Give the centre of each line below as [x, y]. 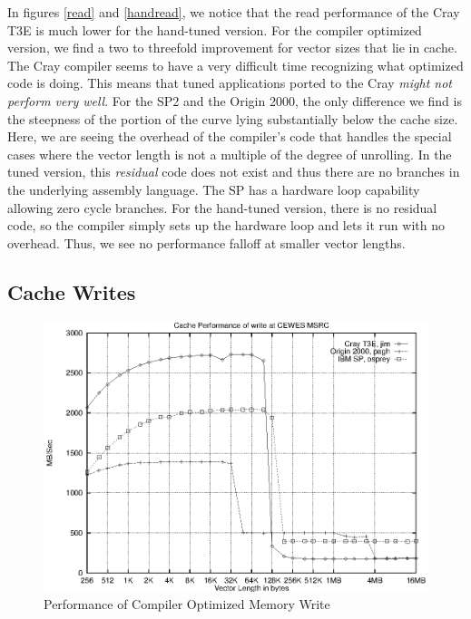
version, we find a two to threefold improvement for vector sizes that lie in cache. [232, 48]
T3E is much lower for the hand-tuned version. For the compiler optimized [215, 29]
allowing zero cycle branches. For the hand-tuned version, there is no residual [222, 207]
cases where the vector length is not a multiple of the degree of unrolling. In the [230, 154]
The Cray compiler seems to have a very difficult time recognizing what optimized [235, 65]
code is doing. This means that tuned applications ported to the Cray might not [230, 83]
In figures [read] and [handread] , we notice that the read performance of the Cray [234, 12]
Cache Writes [72, 291]
